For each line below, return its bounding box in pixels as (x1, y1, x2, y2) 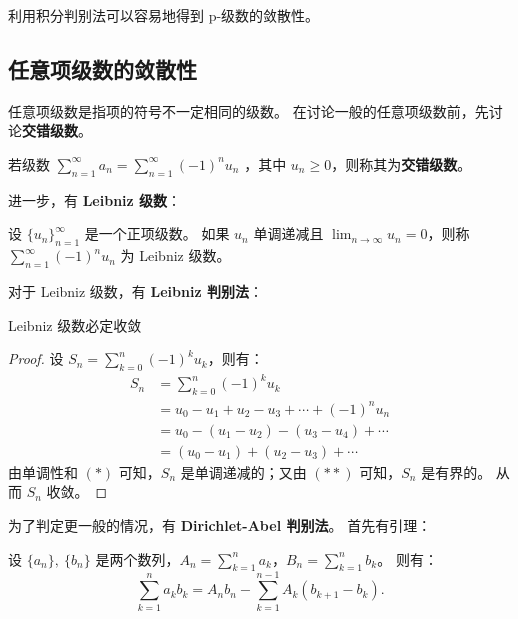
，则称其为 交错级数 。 (331, 153, 472, 174)
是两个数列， (95, 548, 180, 569)
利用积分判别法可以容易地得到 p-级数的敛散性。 (8, 5, 320, 25)
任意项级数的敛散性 (8, 53, 197, 84)
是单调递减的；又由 (180, 461, 307, 482)
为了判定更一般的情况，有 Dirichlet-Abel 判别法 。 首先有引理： (8, 515, 432, 536)
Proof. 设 (8, 348, 64, 369)
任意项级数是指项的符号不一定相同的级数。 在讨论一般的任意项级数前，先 (8, 100, 489, 121)
